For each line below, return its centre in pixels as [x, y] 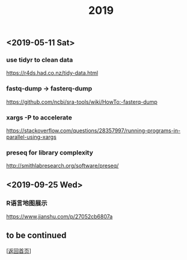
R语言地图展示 [27, 203]
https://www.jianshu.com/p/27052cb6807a [60, 217]
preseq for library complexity [50, 153]
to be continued [36, 236]
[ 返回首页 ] [19, 250]
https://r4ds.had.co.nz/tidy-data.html [52, 73]
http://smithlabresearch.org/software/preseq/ [63, 166]
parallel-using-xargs [32, 137]
